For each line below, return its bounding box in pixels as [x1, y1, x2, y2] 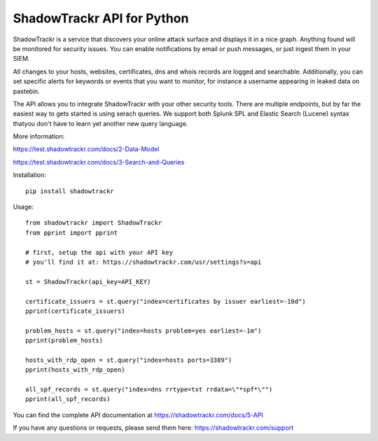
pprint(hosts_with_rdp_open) [25, 366, 125, 374]
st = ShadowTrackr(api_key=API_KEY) [25, 277, 151, 286]
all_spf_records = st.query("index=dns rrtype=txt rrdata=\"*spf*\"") [25, 386, 273, 393]
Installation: [13, 171, 47, 179]
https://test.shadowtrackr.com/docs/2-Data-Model [13, 145, 160, 153]
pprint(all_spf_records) [25, 395, 111, 403]
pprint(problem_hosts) [25, 337, 104, 344]
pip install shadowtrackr [25, 187, 115, 195]
